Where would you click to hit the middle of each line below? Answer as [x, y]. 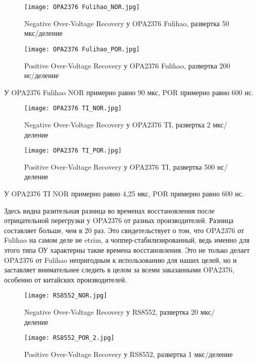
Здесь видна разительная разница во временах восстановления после [109, 210]
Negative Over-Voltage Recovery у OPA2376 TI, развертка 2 [117, 124]
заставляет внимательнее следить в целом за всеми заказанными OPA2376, [119, 270]
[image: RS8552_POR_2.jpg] [69, 338]
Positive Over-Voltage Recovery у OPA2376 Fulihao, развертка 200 [127, 65]
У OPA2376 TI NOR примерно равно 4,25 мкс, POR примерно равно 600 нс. [124, 193]
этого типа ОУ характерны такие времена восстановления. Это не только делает [127, 249]
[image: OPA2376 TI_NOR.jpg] [73, 108]
